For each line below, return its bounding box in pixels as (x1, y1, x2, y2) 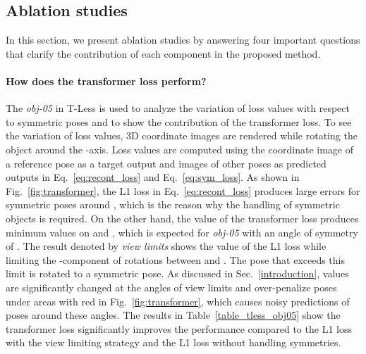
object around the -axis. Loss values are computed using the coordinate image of (6, 141, 354, 156)
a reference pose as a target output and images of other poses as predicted (6, 156, 327, 170)
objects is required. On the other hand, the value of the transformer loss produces (6, 210, 359, 225)
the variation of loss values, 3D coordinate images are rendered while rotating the (6, 128, 358, 143)
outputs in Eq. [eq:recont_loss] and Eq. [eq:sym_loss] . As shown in (6, 170, 300, 184)
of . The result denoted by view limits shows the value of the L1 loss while (6, 239, 327, 253)
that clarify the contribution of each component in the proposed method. (6, 46, 321, 61)
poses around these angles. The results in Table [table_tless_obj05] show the (6, 308, 341, 322)
